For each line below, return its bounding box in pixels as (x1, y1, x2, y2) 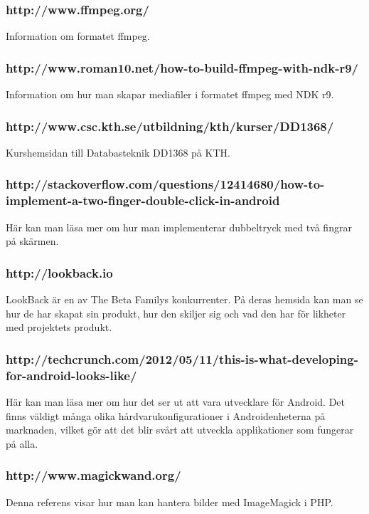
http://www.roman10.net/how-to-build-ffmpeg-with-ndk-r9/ (6, 58, 358, 76)
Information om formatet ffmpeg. (6, 28, 150, 43)
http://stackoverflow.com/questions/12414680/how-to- (6, 175, 325, 193)
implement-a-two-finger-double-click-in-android (6, 192, 280, 209)
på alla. (6, 436, 38, 451)
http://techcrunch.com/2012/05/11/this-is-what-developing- (6, 350, 358, 367)
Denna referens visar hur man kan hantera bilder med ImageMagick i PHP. (6, 494, 333, 509)
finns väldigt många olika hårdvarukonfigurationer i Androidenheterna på (6, 408, 326, 423)
